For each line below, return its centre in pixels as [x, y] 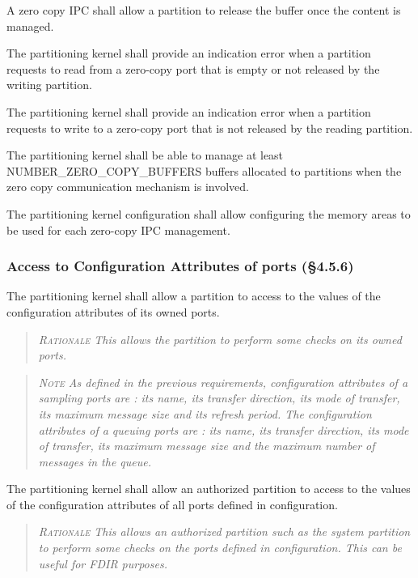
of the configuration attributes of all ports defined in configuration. [172, 504]
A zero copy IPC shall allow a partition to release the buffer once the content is [204, 10]
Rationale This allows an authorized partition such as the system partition [224, 531]
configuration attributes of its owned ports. [113, 311]
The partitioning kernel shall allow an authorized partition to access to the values [209, 489]
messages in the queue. [95, 461]
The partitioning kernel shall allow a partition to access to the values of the [194, 296]
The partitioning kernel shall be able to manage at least [145, 155]
